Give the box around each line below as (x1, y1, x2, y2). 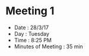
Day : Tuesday (14, 30, 50, 37)
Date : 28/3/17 (14, 24, 49, 31)
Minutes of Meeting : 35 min (14, 43, 84, 50)
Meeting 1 (5, 4, 55, 18)
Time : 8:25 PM (14, 36, 52, 43)
